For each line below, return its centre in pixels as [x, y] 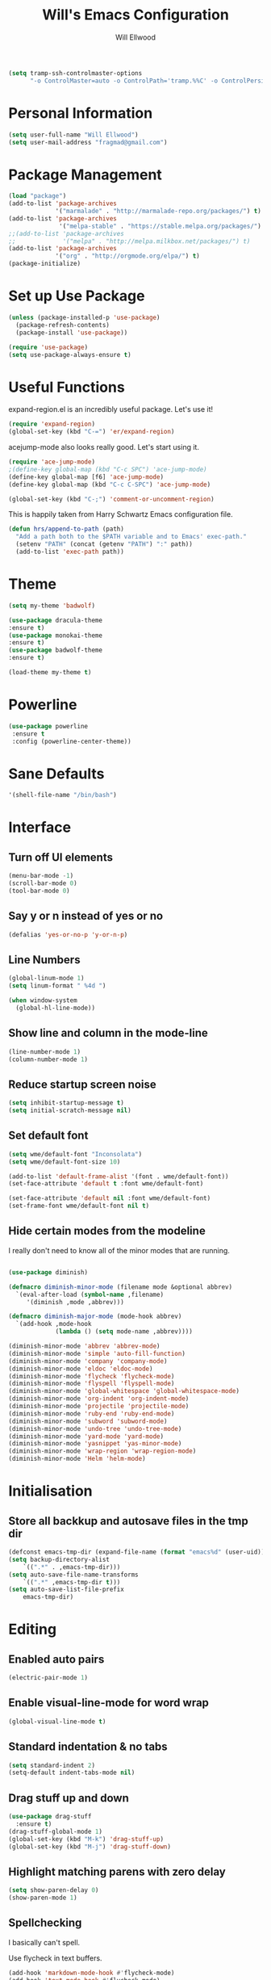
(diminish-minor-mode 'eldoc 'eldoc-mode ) [81, 1369]
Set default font [48, 1136]
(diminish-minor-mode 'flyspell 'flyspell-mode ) [92, 1384]
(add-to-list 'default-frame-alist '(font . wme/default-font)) [119, 1177]
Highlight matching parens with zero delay [117, 1871]
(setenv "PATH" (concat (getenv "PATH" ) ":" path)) [104, 544]
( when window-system [43, 1000]
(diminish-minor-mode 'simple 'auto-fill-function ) [97, 1353]
